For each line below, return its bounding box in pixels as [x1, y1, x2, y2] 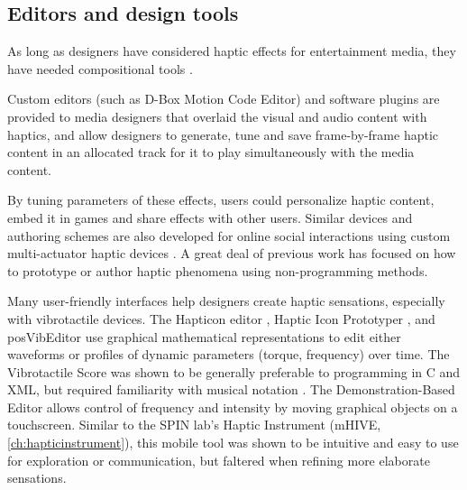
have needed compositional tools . [7, 59, 193, 78]
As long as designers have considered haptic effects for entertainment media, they [7, 42, 456, 60]
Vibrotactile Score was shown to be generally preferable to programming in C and [7, 362, 461, 381]
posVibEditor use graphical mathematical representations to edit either [7, 327, 401, 346]
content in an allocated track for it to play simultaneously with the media [7, 143, 415, 162]
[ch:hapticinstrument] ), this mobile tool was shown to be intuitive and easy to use [7, 433, 459, 452]
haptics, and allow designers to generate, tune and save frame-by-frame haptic [7, 125, 439, 143]
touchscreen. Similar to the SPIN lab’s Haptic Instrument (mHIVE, [7, 415, 381, 434]
